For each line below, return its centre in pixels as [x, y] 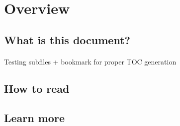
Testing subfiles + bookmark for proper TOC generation [90, 61]
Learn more [34, 117]
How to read [37, 88]
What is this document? [67, 39]
